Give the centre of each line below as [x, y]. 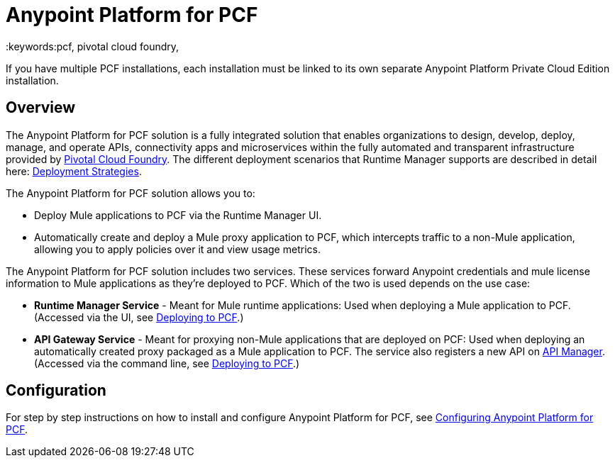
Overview [41, 108]
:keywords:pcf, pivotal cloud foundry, [93, 46]
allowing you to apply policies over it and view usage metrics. [177, 249]
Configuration [56, 391]
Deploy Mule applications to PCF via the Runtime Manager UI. [178, 215]
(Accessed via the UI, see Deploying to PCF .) [139, 317]
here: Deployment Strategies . [74, 171]
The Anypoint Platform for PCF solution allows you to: [131, 193]
